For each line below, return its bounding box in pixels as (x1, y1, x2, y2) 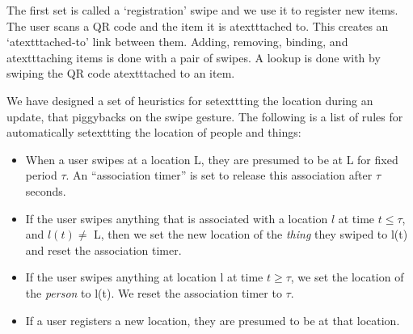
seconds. (25, 182, 66, 199)
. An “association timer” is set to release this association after (65, 167, 373, 184)
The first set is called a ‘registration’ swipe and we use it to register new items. (6, 2, 398, 18)
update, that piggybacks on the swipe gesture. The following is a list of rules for (6, 108, 403, 125)
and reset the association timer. (25, 241, 182, 258)
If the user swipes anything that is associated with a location (25, 209, 328, 226)
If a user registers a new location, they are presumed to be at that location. (25, 311, 400, 328)
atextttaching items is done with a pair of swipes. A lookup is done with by (6, 49, 381, 66)
